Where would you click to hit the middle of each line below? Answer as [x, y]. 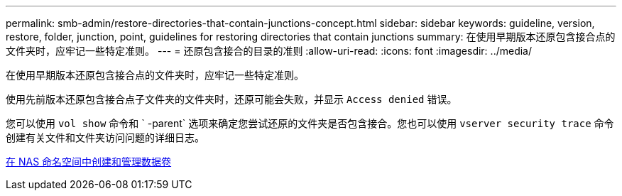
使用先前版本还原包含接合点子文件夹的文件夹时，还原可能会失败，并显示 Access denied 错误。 [231, 99]
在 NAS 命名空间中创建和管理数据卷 [89, 162]
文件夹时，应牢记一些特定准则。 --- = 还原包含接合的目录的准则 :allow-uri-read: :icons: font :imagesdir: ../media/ [269, 51]
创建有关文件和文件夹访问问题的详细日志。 [105, 137]
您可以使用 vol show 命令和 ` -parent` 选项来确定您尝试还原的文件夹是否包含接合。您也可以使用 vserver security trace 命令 [310, 123]
